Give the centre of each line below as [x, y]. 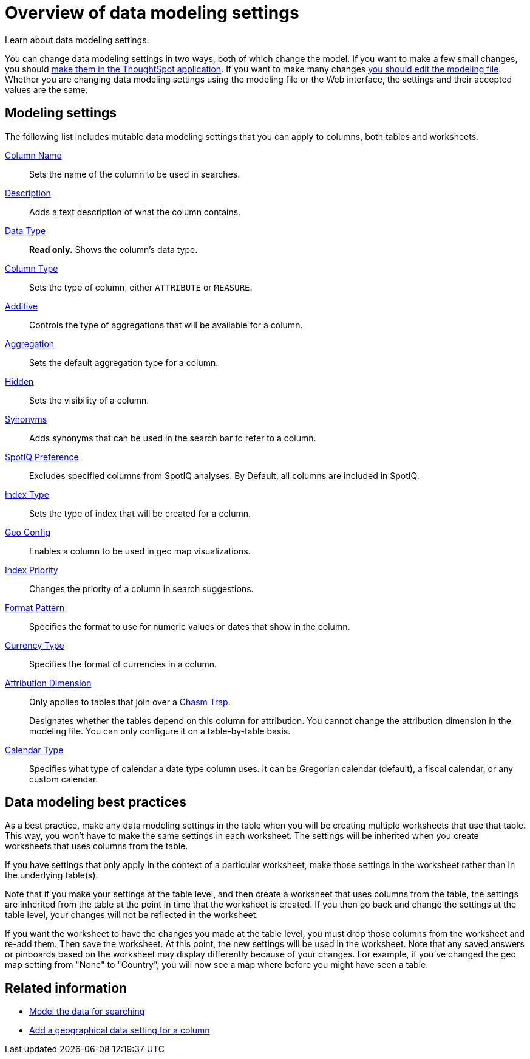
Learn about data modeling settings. [77, 40]
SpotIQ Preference [42, 457]
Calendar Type [34, 750]
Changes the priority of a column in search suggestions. [141, 588]
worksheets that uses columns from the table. [97, 846]
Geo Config [28, 532]
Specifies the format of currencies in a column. [123, 664]
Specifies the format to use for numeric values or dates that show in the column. [190, 626]
